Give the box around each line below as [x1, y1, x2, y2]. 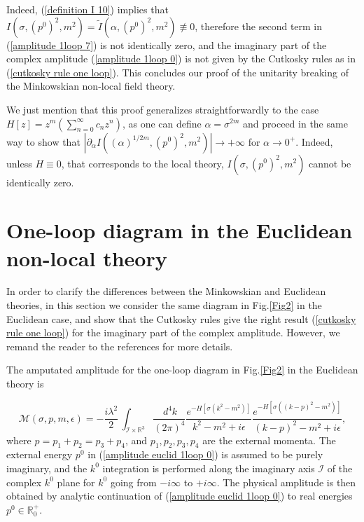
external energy [6, 447, 73, 462]
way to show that [6, 134, 80, 149]
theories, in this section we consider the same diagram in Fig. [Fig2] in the [6, 298, 322, 312]
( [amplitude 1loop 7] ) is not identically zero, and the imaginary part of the [6, 37, 327, 52]
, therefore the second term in [195, 18, 323, 33]
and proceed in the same [243, 116, 348, 130]
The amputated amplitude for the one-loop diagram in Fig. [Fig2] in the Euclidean [6, 362, 358, 377]
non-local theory [6, 243, 167, 272]
